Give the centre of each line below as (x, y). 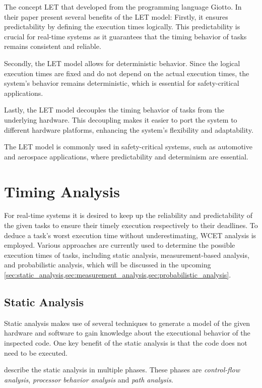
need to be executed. (36, 352)
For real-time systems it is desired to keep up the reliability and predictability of (128, 215)
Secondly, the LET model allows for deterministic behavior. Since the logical (122, 63)
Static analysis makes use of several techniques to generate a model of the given (127, 323)
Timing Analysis (62, 191)
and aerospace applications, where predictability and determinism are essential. (126, 156)
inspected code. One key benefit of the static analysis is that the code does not (126, 342)
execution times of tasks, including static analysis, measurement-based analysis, (127, 255)
